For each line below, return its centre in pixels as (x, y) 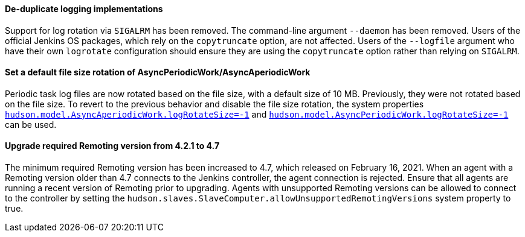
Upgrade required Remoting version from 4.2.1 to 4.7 (112, 146)
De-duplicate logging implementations (84, 9)
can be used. (31, 124)
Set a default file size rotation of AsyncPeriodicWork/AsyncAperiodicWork (158, 72)
